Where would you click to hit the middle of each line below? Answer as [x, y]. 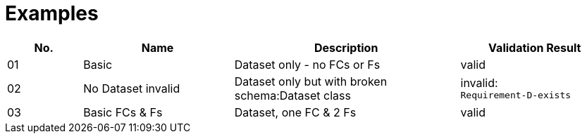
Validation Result [535, 47]
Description [346, 47]
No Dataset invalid [132, 88]
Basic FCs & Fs [123, 112]
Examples [52, 13]
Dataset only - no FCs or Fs [307, 64]
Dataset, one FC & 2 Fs [295, 112]
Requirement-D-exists [516, 95]
